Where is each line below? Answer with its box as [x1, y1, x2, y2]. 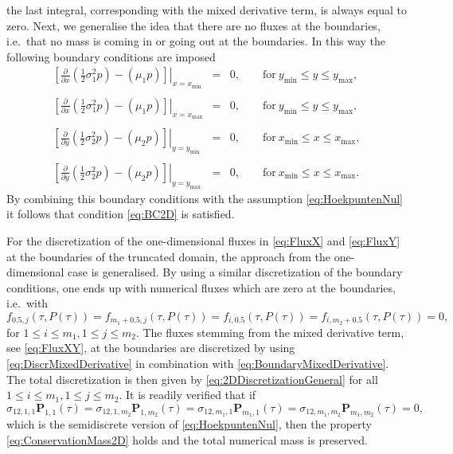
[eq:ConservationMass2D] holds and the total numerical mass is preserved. [6, 431, 369, 448]
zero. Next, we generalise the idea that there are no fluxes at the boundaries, [6, 17, 381, 33]
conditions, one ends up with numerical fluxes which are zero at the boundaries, [6, 279, 396, 295]
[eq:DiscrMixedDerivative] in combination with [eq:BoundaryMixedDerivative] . [6, 354, 389, 371]
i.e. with [6, 295, 49, 311]
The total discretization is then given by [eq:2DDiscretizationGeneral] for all [6, 370, 378, 387]
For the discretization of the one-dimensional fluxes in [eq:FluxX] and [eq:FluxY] [6, 232, 400, 249]
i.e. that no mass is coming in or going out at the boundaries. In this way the [6, 33, 386, 49]
